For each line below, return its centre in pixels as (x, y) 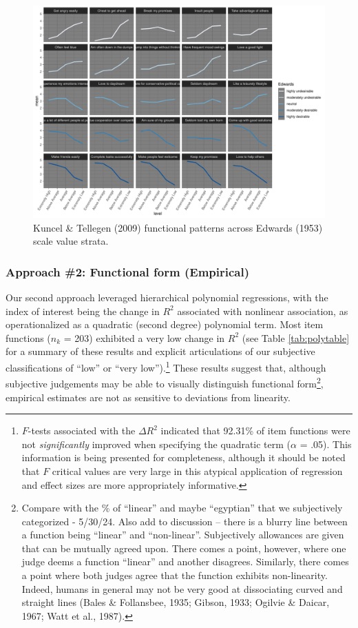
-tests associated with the (82, 431)
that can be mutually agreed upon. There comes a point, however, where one (184, 548)
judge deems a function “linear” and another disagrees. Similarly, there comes (185, 561)
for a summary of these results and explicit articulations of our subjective (160, 351)
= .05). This (326, 444)
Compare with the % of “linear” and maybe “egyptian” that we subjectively (182, 508)
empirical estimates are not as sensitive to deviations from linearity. (148, 397)
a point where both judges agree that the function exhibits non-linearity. (175, 575)
